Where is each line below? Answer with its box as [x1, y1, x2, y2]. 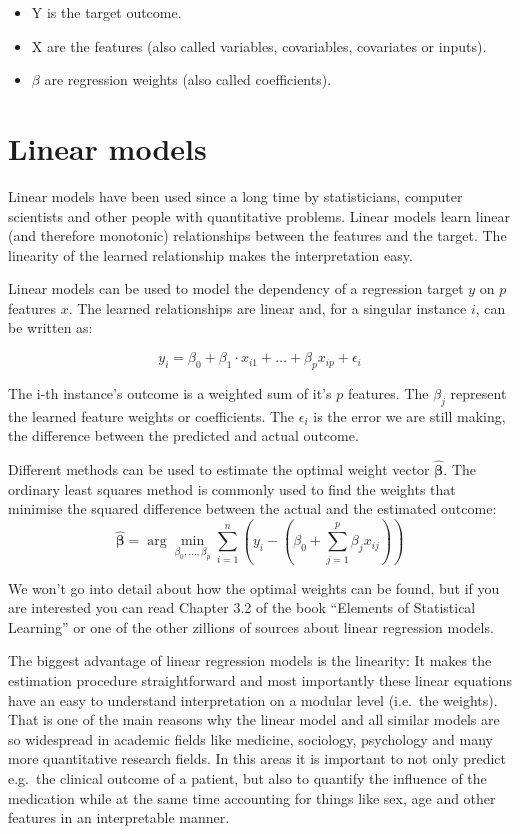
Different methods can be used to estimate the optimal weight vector [8, 459, 430, 480]
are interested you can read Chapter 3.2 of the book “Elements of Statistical [8, 597, 476, 618]
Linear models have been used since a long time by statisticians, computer [8, 185, 463, 206]
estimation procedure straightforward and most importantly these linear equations [8, 670, 512, 690]
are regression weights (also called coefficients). [44, 69, 332, 90]
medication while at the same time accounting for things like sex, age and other [8, 787, 496, 808]
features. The [347, 382, 429, 403]
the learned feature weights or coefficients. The [8, 405, 295, 426]
